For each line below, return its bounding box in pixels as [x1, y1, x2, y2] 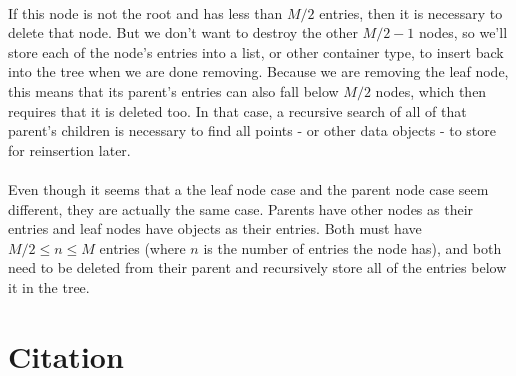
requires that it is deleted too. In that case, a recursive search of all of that [8, 100, 467, 121]
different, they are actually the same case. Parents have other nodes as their [8, 198, 474, 219]
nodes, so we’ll [418, 22, 508, 43]
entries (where [99, 237, 186, 258]
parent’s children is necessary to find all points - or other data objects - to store [8, 120, 497, 141]
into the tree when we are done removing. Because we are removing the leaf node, [8, 61, 509, 82]
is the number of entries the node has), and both [203, 237, 502, 258]
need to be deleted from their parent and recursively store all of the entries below [8, 257, 507, 278]
